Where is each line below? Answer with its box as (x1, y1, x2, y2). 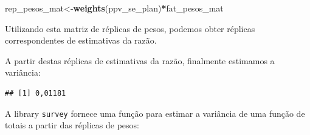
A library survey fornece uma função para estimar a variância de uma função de (5, 107, 305, 119)
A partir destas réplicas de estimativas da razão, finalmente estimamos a (5, 54, 275, 67)
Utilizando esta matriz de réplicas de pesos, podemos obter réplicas (5, 22, 255, 35)
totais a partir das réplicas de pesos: (5, 119, 139, 131)
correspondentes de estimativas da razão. (5, 34, 157, 47)
